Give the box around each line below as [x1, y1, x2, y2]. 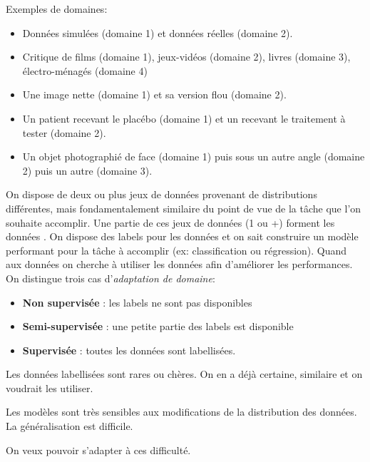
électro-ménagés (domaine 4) [22, 63, 148, 78]
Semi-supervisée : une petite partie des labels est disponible [22, 319, 294, 334]
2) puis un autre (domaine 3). [22, 163, 153, 178]
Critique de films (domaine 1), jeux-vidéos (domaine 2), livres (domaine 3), [22, 49, 351, 64]
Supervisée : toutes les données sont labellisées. [22, 342, 236, 357]
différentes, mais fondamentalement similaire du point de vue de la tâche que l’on [6, 200, 361, 215]
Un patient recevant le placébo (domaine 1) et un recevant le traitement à [22, 111, 346, 125]
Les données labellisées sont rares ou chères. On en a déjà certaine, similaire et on [6, 366, 363, 381]
